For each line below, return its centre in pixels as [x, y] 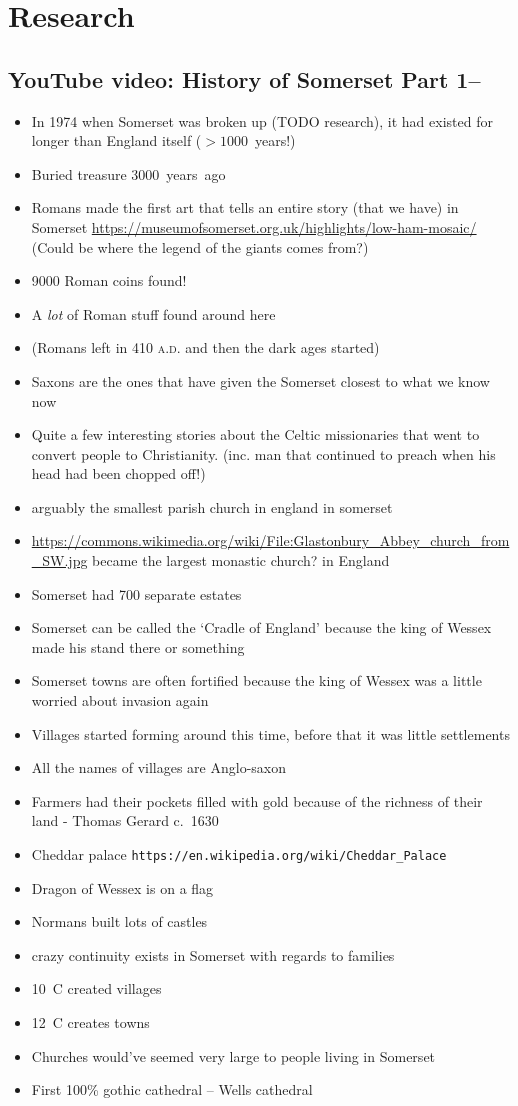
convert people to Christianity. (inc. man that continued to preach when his [263, 453]
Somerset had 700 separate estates [136, 593]
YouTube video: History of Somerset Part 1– [244, 78]
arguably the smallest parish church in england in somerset [212, 506]
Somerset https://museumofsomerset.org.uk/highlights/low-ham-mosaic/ [254, 226]
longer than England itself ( [116, 140]
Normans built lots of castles [119, 921]
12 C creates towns [90, 1022]
